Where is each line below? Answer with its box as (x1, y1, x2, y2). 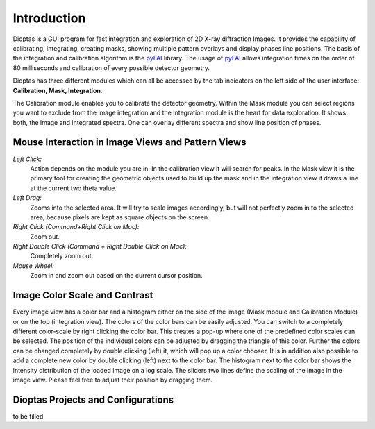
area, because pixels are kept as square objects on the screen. (30, 212, 210, 221)
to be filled (12, 412, 44, 420)
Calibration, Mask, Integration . (12, 86, 103, 94)
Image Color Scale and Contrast (12, 289, 153, 301)
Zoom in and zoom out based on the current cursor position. (30, 271, 203, 280)
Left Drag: (12, 194, 42, 202)
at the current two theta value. (30, 184, 117, 192)
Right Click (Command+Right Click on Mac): (12, 223, 140, 231)
